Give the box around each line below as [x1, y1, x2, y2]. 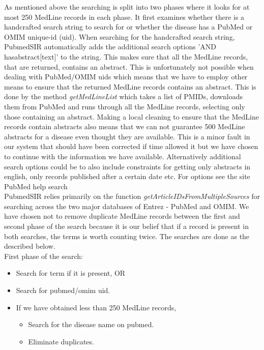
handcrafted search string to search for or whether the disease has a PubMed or [4, 21, 253, 32]
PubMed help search [4, 181, 68, 191]
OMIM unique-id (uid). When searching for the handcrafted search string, [4, 31, 235, 42]
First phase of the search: [4, 250, 83, 261]
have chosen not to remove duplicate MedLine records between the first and [4, 211, 240, 221]
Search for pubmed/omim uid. [16, 285, 110, 296]
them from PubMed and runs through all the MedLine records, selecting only [4, 101, 245, 111]
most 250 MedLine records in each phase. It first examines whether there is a [4, 11, 245, 22]
